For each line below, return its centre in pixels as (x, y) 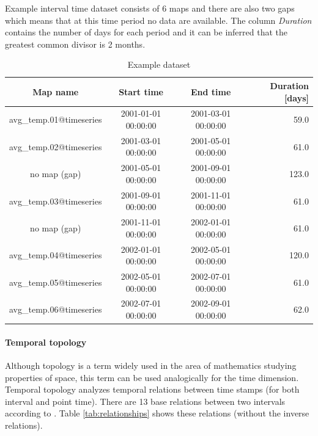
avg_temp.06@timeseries (56, 309)
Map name (56, 91)
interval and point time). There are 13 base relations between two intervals (145, 401)
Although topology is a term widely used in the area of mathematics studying (151, 365)
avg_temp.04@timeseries (56, 255)
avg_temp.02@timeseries (56, 146)
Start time (141, 91)
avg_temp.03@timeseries (56, 201)
